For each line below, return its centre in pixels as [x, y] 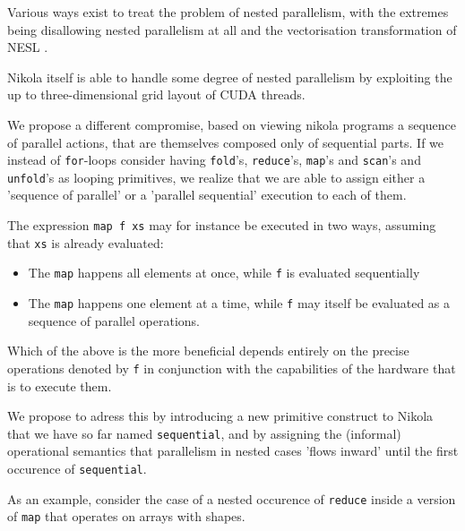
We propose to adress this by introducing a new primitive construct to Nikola [220, 416]
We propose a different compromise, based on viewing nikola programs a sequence [232, 124]
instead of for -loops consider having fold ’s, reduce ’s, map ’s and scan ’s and [214, 160]
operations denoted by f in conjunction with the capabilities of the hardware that [232, 368]
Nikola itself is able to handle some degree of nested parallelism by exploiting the [230, 77]
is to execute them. [60, 385]
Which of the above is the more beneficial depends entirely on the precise [208, 351]
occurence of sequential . [77, 468]
